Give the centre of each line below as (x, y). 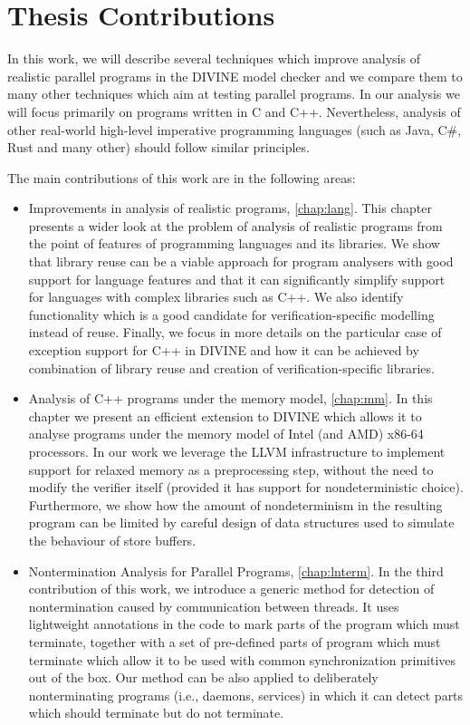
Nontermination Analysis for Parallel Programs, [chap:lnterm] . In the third (236, 570)
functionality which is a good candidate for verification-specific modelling (231, 314)
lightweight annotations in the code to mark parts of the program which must (244, 624)
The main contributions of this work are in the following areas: (182, 177)
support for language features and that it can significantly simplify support (237, 279)
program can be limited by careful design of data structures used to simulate (241, 522)
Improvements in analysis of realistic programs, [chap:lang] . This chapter (230, 208)
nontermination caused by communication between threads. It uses (214, 606)
